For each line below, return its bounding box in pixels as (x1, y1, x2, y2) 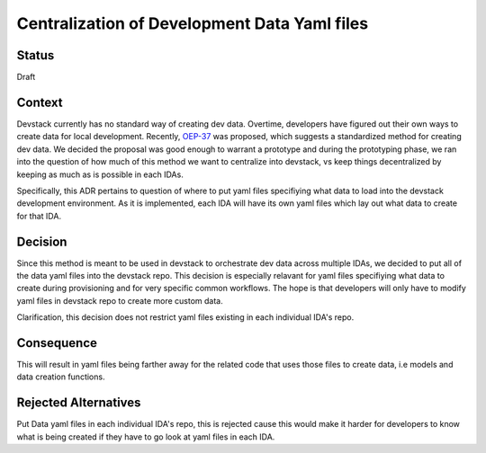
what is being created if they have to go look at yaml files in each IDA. (16, 431, 275, 442)
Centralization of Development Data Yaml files (16, 13, 369, 33)
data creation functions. (16, 371, 105, 382)
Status (16, 48, 55, 63)
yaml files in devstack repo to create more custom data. (16, 295, 224, 306)
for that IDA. (16, 210, 62, 221)
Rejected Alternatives (16, 395, 141, 411)
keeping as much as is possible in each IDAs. (16, 169, 184, 180)
